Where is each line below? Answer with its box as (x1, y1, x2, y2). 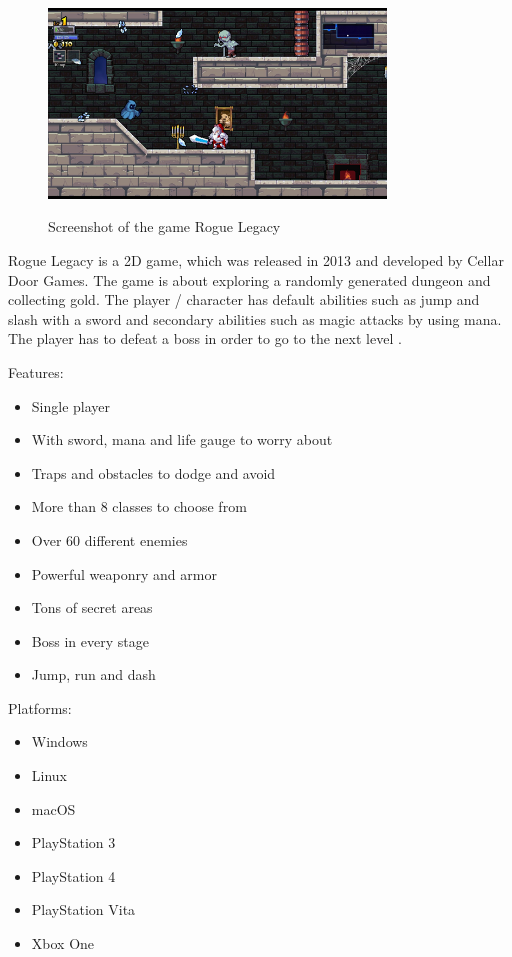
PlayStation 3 (31, 832, 116, 853)
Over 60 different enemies (31, 529, 188, 550)
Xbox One (31, 933, 95, 954)
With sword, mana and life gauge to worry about (31, 429, 333, 450)
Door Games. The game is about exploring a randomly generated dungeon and (8, 269, 491, 290)
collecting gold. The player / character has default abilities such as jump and (8, 289, 480, 310)
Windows (31, 731, 88, 752)
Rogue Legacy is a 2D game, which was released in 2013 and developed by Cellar (8, 249, 504, 270)
